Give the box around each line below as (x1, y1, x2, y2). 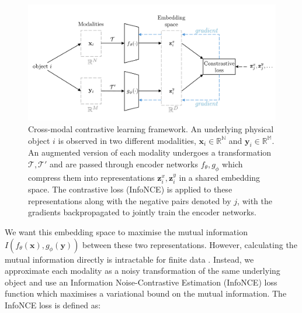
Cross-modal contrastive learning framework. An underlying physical (28, 122, 274, 135)
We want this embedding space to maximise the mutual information (5, 225, 248, 238)
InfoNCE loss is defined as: (5, 298, 101, 311)
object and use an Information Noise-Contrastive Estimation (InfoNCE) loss (5, 276, 277, 288)
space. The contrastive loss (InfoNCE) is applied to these (28, 183, 232, 195)
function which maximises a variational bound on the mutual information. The (5, 287, 287, 300)
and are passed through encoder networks (50, 157, 198, 170)
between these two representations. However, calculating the (82, 238, 297, 250)
